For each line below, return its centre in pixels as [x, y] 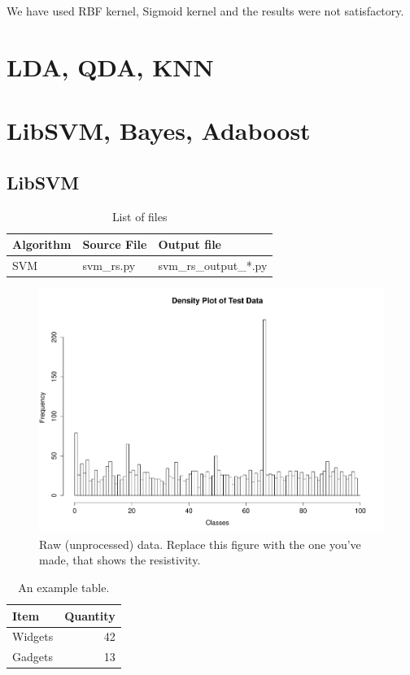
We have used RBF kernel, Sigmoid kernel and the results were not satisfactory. [205, 11]
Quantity [90, 615]
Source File [115, 244]
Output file [190, 244]
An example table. [64, 587]
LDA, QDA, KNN [110, 66]
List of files [140, 216]
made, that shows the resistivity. [120, 560]
